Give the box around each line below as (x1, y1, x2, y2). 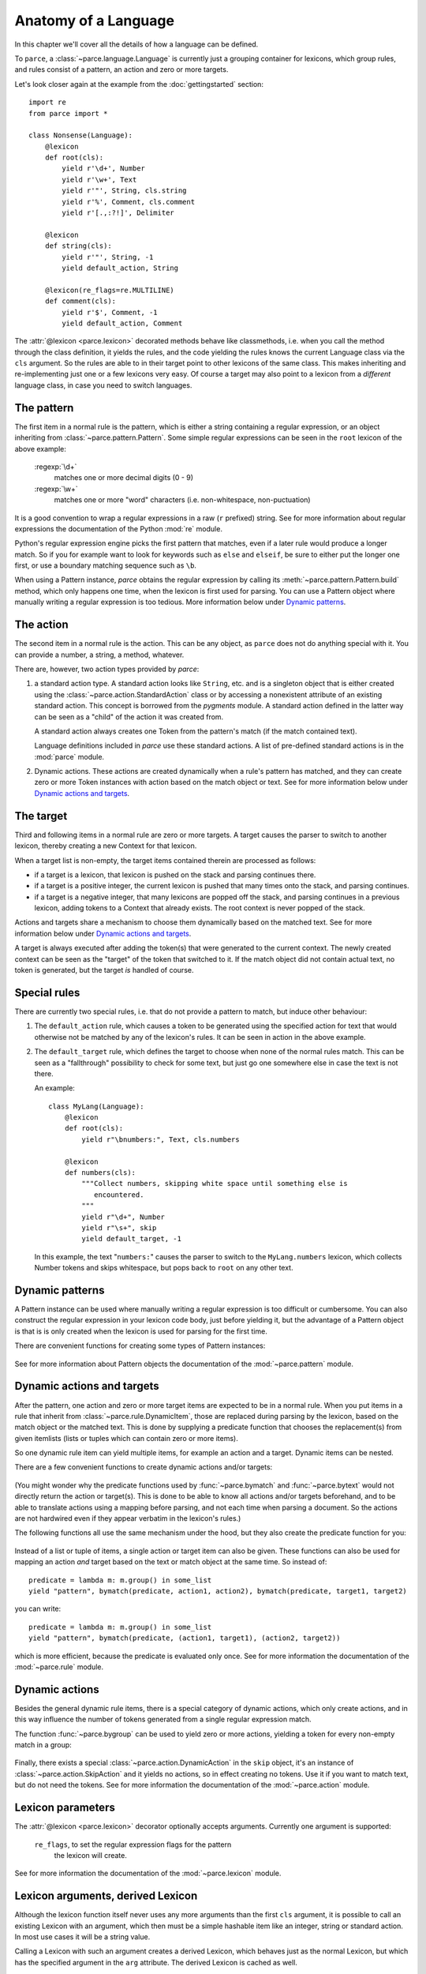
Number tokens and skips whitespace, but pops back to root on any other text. (34, 1263, 293, 1273)
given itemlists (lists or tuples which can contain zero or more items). (14, 1433, 238, 1443)
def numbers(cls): (64, 1169, 136, 1177)
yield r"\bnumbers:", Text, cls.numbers (81, 1135, 240, 1144)
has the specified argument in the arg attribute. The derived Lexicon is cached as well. (14, 1957, 297, 1967)
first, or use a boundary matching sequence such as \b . (14, 561, 197, 570)
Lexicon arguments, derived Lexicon (14, 1890, 198, 1903)
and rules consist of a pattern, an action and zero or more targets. (14, 65, 229, 74)
